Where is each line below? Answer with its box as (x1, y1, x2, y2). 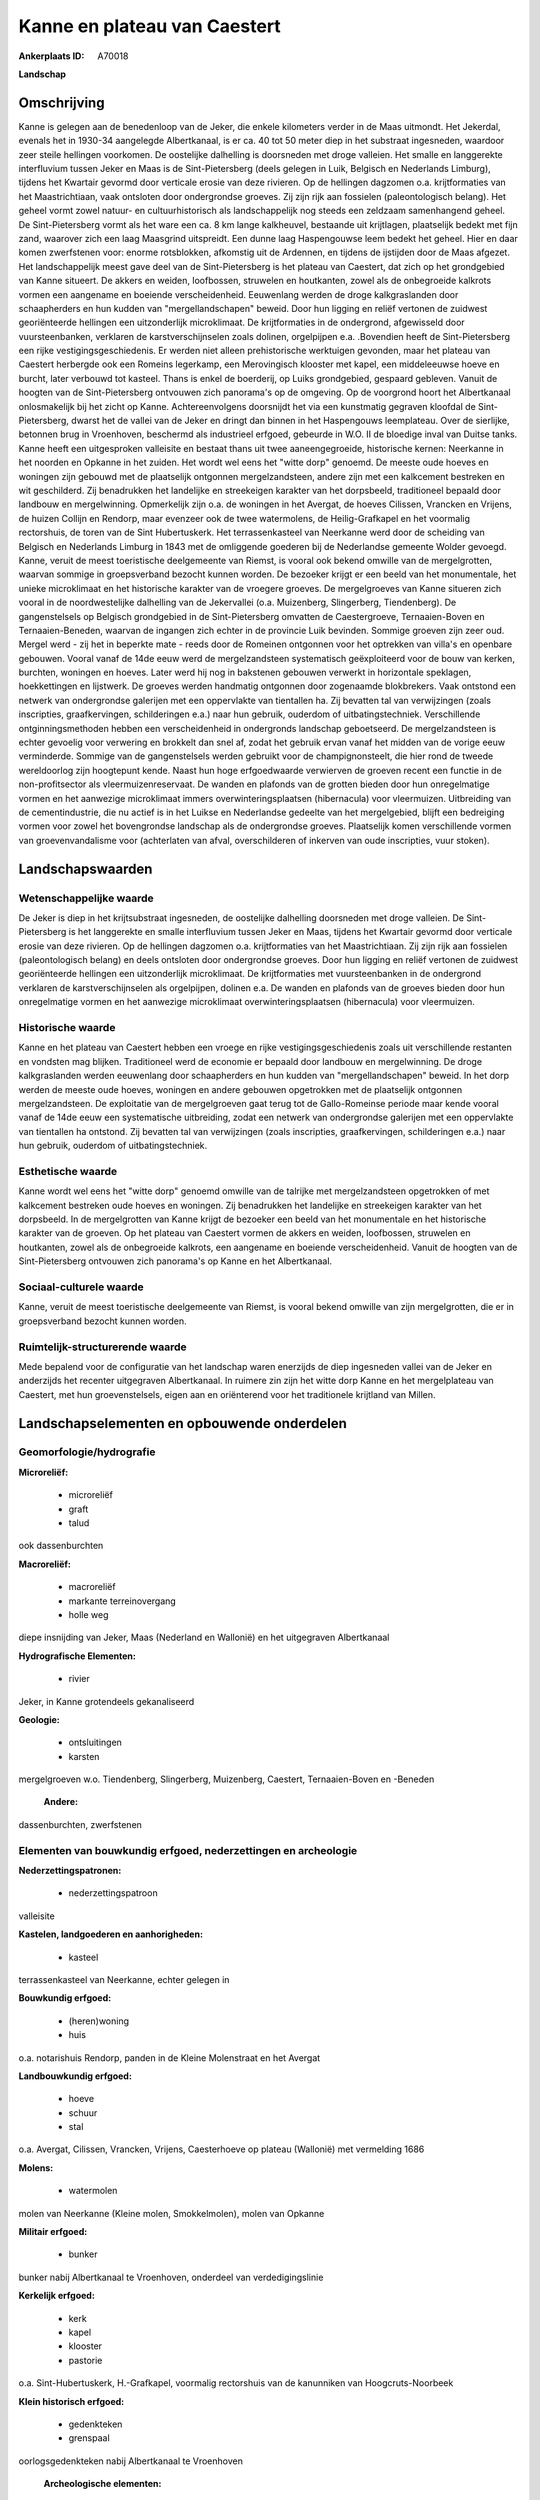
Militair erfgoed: (18, 2226, 88, 2238)
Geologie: (18, 1713, 60, 1725)
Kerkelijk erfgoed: (18, 2290, 95, 2302)
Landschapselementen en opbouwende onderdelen (18, 1415, 347, 1432)
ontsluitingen (68, 1736, 122, 1749)
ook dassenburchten (18, 1540, 104, 1552)
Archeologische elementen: (43, 2478, 162, 2490)
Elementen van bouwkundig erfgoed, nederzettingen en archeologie (18, 1843, 358, 1857)
